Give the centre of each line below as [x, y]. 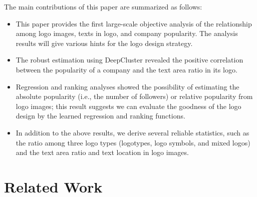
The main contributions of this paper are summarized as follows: [103, 6]
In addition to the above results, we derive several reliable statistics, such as [133, 132]
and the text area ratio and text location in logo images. [102, 152]
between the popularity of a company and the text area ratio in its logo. [126, 69]
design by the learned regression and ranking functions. [100, 116]
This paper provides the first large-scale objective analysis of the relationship [134, 23]
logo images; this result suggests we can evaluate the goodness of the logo [128, 106]
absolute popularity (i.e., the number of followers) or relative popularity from [134, 96]
